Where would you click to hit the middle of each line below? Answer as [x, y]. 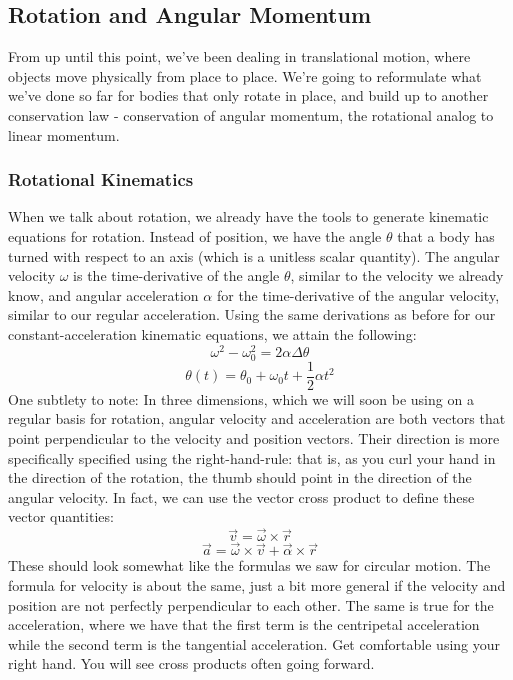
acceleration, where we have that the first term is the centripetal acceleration [244, 624]
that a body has [446, 235]
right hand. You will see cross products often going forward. [191, 663]
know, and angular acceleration [103, 294]
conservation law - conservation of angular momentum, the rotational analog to [251, 114]
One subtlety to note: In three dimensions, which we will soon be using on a [241, 398]
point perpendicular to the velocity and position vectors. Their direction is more [254, 438]
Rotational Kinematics [101, 179]
